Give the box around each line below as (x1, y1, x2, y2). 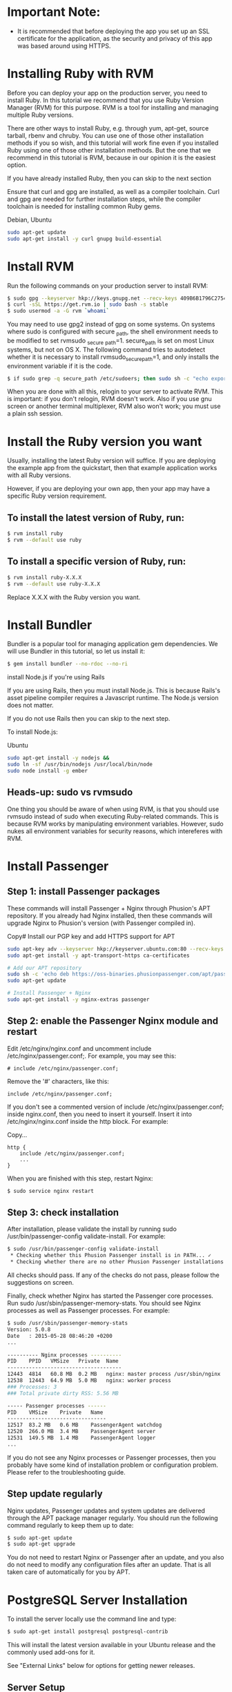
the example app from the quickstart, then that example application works (7, 464, 217, 472)
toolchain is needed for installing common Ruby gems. (7, 202, 162, 211)
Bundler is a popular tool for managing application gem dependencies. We (7, 640, 219, 648)
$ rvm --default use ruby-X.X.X (7, 581, 100, 587)
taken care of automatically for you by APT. (7, 1568, 130, 1576)
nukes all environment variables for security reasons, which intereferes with (7, 826, 223, 835)
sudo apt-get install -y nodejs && (7, 755, 110, 761)
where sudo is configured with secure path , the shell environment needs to (7, 327, 219, 337)
